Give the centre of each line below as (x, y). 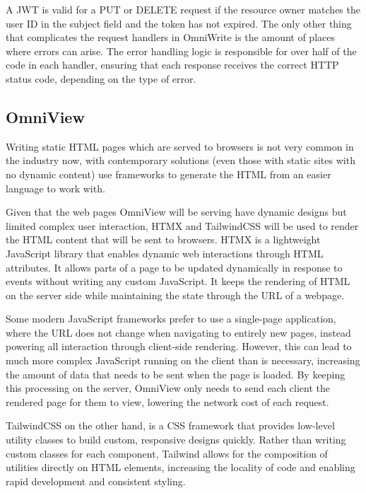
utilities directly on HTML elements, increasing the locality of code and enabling (181, 467)
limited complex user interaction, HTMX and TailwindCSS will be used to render (182, 225)
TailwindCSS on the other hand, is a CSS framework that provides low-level (170, 425)
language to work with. (55, 188)
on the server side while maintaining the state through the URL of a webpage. (175, 295)
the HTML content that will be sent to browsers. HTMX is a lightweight (163, 239)
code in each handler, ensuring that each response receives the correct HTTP (172, 65)
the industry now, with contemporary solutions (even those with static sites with (181, 160)
